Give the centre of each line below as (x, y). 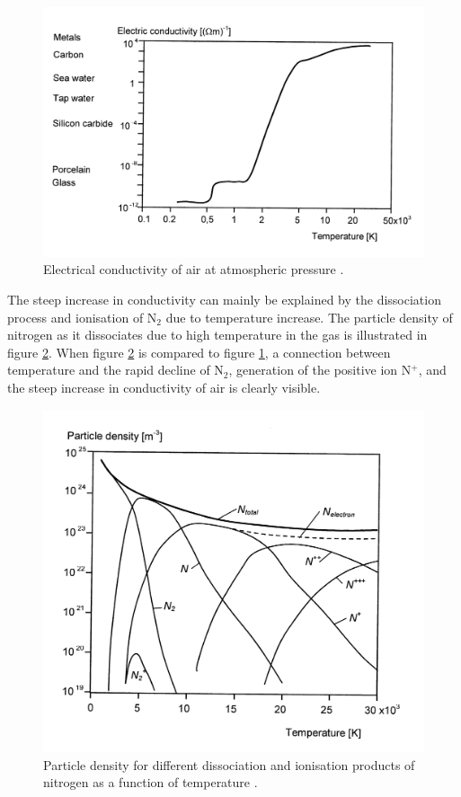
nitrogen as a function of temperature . (151, 782)
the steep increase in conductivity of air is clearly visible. (164, 387)
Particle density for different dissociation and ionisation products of (229, 764)
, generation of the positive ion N (320, 370)
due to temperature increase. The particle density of (309, 317)
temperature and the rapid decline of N (115, 370)
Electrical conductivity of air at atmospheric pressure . (194, 269)
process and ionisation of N (82, 317)
